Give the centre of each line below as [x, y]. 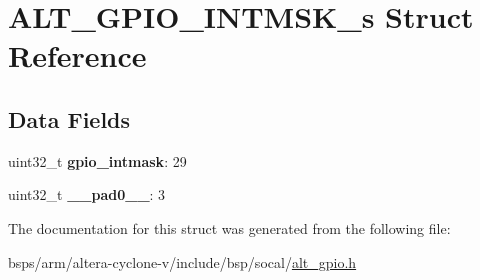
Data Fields [69, 118]
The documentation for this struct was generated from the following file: [229, 227]
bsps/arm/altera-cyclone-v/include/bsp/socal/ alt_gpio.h [182, 261]
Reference [77, 55]
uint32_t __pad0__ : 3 [87, 194]
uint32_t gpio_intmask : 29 [97, 160]
